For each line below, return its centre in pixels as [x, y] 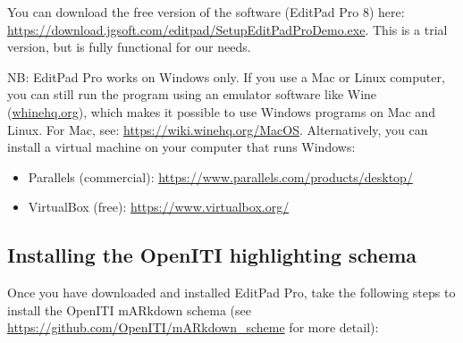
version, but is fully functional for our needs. [129, 47]
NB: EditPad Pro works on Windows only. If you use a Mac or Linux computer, [226, 76]
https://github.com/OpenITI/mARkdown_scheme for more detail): [193, 327]
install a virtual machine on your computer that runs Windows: [181, 147]
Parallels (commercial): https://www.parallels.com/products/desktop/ [220, 176]
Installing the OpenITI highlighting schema [212, 255]
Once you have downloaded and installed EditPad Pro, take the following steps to [231, 293]
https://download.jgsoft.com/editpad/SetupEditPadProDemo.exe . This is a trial [227, 29]
